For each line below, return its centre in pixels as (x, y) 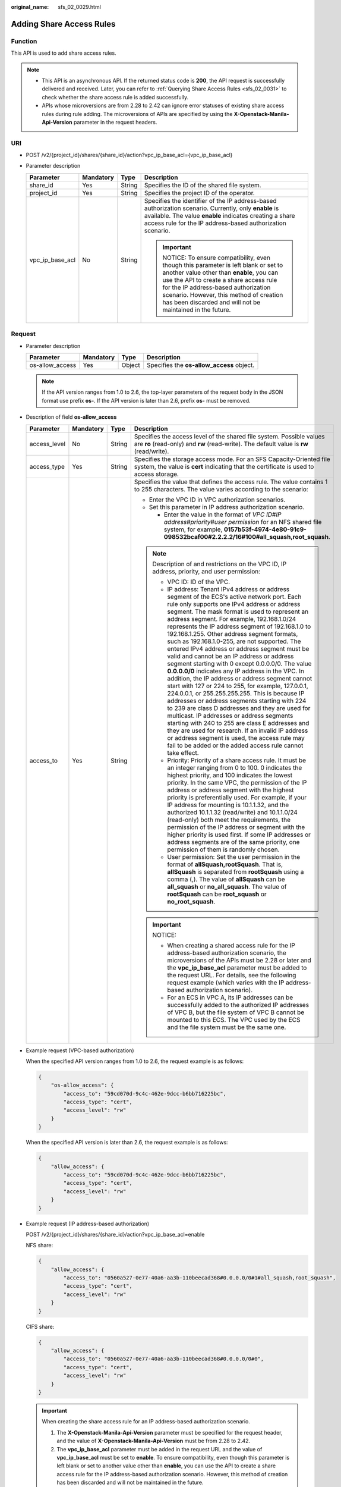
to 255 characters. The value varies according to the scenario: (221, 489)
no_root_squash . (191, 901)
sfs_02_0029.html (79, 7)
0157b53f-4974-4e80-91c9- (265, 529)
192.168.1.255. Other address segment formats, (233, 633)
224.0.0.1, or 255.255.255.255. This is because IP (236, 693)
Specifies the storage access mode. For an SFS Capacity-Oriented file (232, 459)
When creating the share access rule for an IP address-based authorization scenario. (146, 1422)
